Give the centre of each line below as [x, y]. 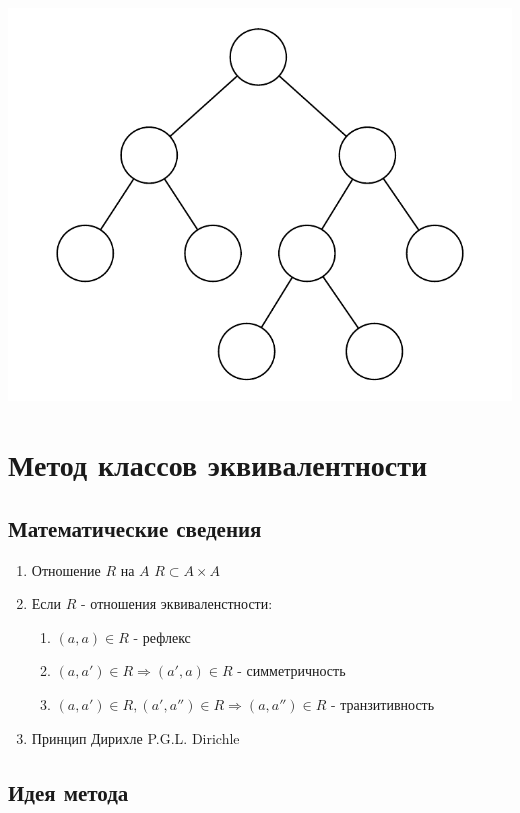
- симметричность [291, 670]
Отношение [66, 569]
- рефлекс [162, 636]
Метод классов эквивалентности [218, 464]
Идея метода [68, 791]
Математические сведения [135, 527]
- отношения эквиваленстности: [177, 603]
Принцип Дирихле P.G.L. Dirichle [135, 737]
